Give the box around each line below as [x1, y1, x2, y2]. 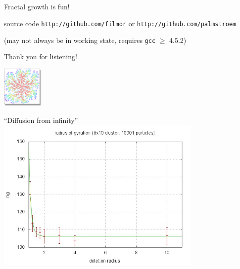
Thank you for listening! [4, 51, 77, 62]
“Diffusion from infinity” [4, 115, 78, 125]
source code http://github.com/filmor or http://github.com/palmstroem [4, 18, 237, 28]
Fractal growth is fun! [4, 1, 70, 12]
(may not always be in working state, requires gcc [4, 35, 156, 45]
